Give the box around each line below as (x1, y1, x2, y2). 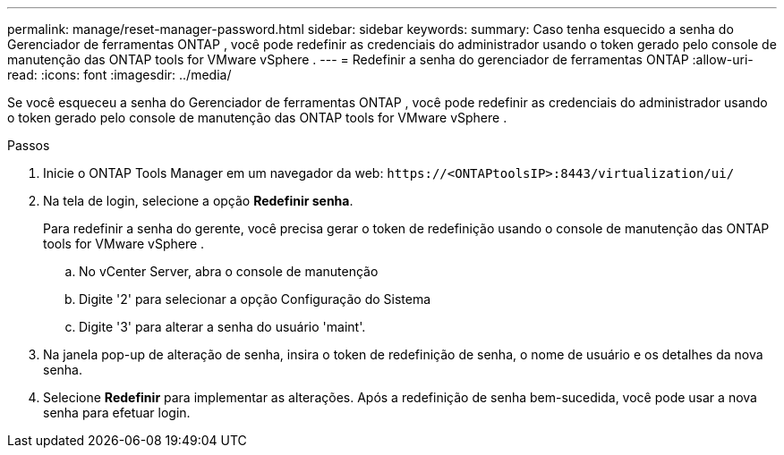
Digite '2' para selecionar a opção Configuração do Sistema (79, 291, 431, 307)
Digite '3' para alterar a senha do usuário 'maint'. (79, 319, 366, 334)
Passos (7, 138, 50, 153)
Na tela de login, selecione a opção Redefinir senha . (43, 193, 354, 208)
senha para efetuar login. (43, 405, 191, 420)
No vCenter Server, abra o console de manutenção (79, 264, 379, 279)
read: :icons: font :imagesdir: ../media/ (7, 67, 232, 82)
